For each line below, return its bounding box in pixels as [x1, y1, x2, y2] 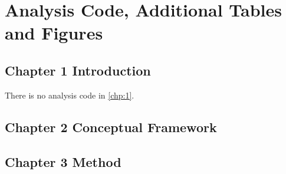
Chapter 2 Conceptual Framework [5, 117, 217, 136]
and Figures [5, 21, 103, 45]
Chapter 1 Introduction [5, 61, 151, 79]
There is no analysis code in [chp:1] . [5, 88, 134, 101]
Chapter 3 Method [5, 152, 121, 170]
